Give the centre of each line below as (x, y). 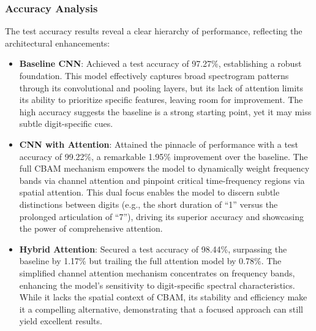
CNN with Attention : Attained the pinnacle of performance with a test (159, 144)
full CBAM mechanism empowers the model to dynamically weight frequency (164, 168)
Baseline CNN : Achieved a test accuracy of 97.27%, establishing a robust (160, 63)
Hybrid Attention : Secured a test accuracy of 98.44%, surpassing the (153, 249)
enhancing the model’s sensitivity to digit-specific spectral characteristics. (157, 285)
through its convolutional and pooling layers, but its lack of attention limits (161, 87)
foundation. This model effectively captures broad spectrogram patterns (154, 75)
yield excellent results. (61, 321)
